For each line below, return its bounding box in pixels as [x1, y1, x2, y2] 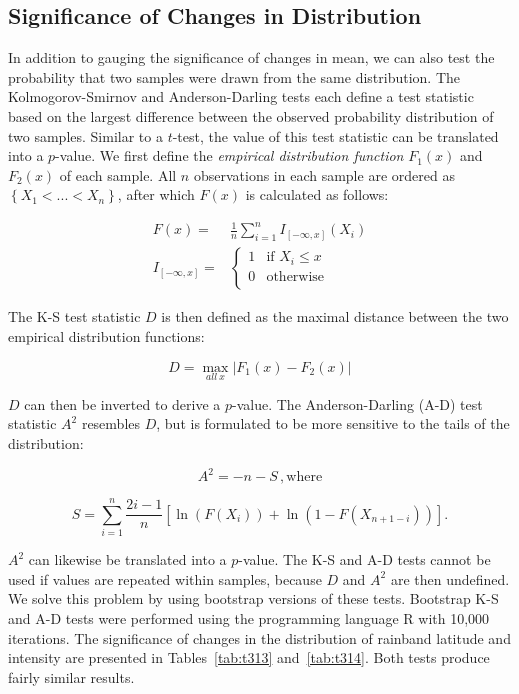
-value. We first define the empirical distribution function [55, 145, 404, 166]
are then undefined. [390, 568, 510, 589]
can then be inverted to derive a [24, 393, 221, 414]
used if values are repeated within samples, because [8, 568, 322, 589]
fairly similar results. [8, 666, 135, 687]
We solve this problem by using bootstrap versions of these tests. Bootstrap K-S [8, 588, 499, 609]
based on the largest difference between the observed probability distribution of [8, 105, 494, 126]
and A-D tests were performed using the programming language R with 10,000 [8, 607, 490, 628]
